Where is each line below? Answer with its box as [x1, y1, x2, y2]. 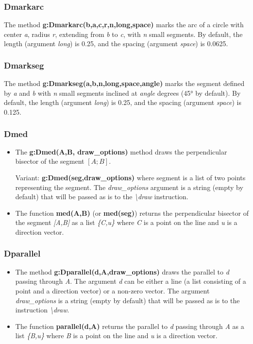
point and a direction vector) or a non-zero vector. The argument [15, 285, 210, 295]
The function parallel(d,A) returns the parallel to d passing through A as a [15, 321, 244, 331]
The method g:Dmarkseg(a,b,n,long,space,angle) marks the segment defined [4, 78, 245, 88]
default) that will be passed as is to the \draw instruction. [15, 191, 188, 202]
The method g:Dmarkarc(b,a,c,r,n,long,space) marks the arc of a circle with [4, 19, 244, 30]
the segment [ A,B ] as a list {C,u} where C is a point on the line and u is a [15, 217, 237, 227]
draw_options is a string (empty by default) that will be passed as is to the [15, 295, 240, 305]
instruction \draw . [15, 305, 69, 315]
